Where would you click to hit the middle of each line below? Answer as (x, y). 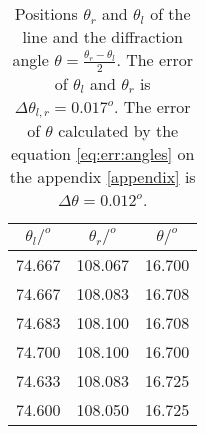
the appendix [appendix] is (102, 177)
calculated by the (118, 131)
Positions (46, 13)
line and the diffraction (102, 36)
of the (170, 13)
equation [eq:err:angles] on (103, 154)
